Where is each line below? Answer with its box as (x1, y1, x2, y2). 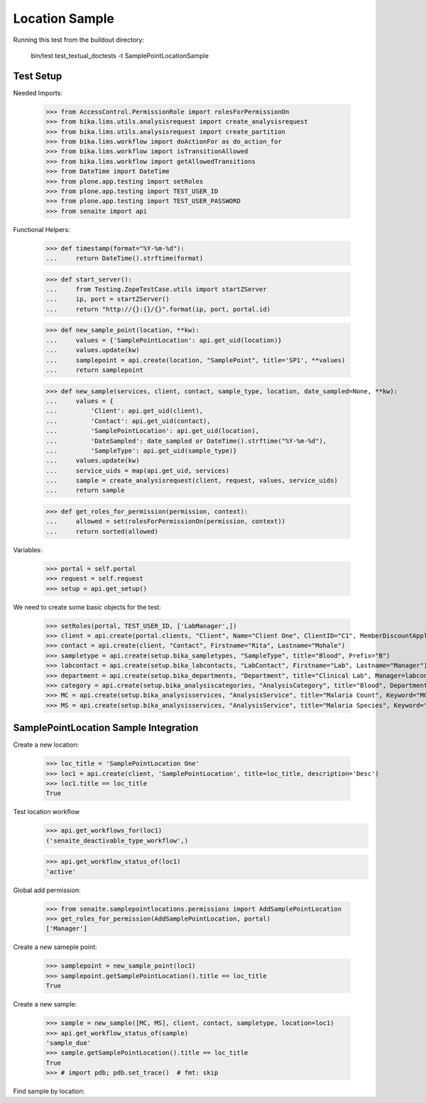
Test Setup (13, 70, 62, 82)
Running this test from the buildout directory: (13, 35, 145, 44)
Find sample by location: (13, 1087, 85, 1096)
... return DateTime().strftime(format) (45, 254, 204, 263)
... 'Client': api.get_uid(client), (45, 407, 204, 415)
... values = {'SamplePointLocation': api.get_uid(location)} (45, 336, 282, 344)
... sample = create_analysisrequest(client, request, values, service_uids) (45, 476, 339, 485)
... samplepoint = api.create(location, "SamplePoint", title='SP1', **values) (45, 356, 346, 364)
